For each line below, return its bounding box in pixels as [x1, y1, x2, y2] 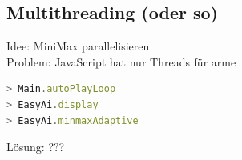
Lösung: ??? [6, 138, 65, 155]
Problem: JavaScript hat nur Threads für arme [6, 53, 236, 70]
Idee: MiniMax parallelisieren [6, 38, 150, 54]
